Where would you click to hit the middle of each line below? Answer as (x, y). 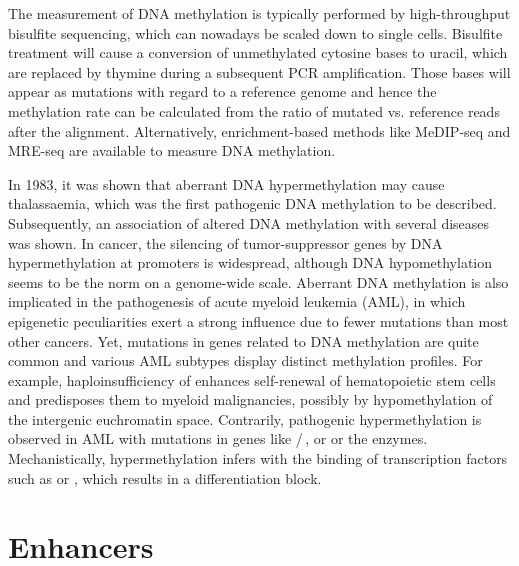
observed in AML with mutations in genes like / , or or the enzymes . (218, 438)
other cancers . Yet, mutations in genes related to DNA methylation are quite (243, 340)
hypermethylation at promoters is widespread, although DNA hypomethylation (250, 262)
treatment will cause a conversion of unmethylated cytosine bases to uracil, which (258, 52)
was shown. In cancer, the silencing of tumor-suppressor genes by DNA (225, 242)
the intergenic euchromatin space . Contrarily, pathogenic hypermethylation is (245, 418)
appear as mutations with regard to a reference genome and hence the (222, 91)
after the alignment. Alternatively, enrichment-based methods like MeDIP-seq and (259, 130)
